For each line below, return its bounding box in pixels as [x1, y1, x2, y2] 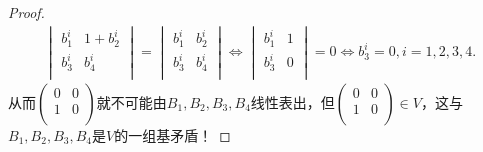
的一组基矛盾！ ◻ [114, 124, 231, 145]
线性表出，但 [250, 91, 335, 112]
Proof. [8, 2, 45, 22]
